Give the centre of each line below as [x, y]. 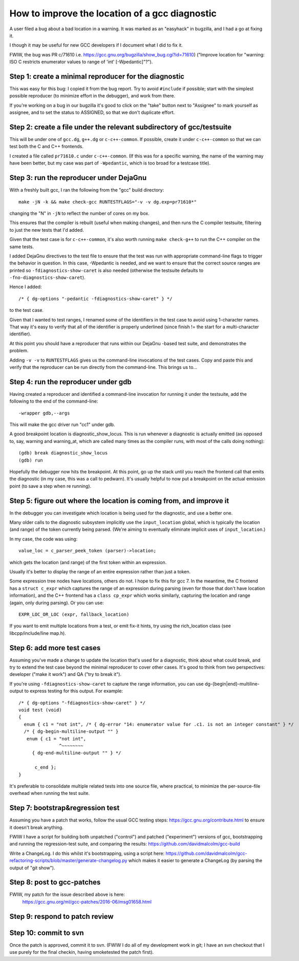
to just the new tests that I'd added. [47, 230]
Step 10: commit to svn [47, 933]
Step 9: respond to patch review [61, 916]
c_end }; [46, 767]
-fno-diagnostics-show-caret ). [47, 277]
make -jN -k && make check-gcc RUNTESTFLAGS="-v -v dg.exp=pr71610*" [108, 202]
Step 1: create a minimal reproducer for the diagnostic [97, 76]
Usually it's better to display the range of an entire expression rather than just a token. [100, 572]
